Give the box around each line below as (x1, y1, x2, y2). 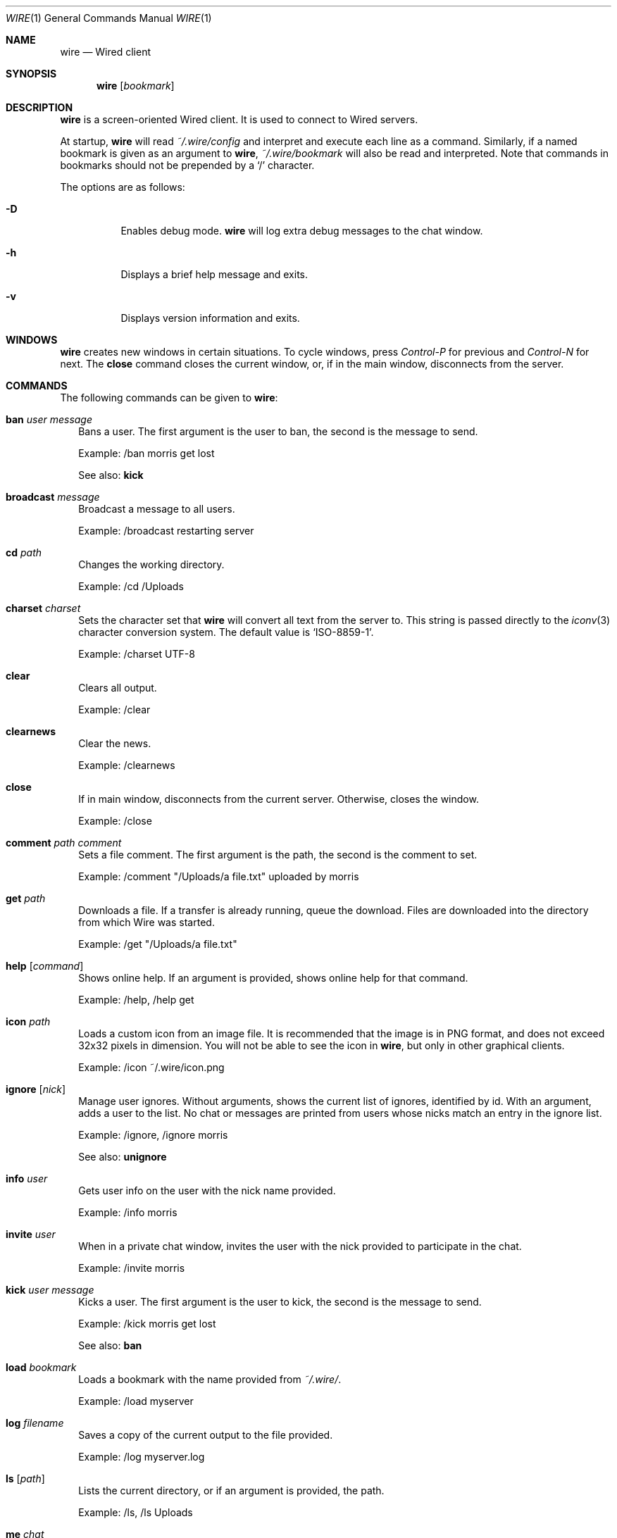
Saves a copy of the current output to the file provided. (78, 1429, 333, 1441)
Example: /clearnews (78, 759, 175, 771)
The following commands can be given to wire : (60, 392, 278, 404)
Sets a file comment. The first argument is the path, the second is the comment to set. (78, 849, 478, 861)
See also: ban (78, 1339, 142, 1351)
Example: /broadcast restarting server (78, 525, 254, 537)
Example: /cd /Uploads (78, 580, 184, 592)
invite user (6, 1228, 56, 1240)
